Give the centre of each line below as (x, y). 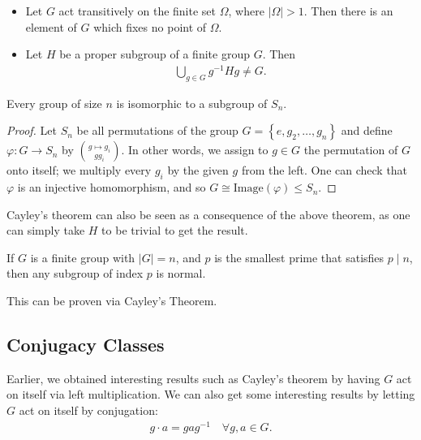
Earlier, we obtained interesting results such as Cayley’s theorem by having (193, 378)
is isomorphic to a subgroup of (192, 103)
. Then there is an (348, 11)
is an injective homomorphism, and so (112, 187)
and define (367, 130)
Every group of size (54, 103)
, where (246, 11)
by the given (198, 170)
